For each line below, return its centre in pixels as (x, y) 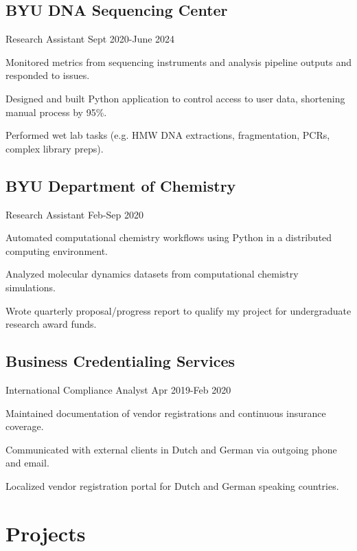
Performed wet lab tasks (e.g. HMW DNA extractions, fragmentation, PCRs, (168, 135)
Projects (46, 533)
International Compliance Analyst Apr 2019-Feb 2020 (118, 389)
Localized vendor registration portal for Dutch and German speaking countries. (172, 485)
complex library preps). (55, 148)
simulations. (31, 287)
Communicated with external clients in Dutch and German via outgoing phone (171, 449)
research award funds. (51, 324)
